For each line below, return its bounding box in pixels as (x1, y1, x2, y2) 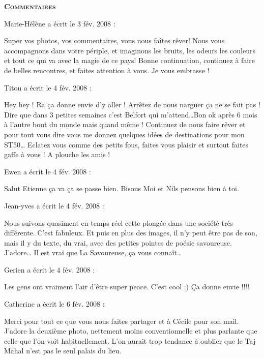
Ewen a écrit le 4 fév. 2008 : (4, 166, 91, 176)
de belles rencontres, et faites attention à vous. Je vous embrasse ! (4, 65, 210, 75)
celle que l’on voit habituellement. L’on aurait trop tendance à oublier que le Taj (4, 335, 256, 346)
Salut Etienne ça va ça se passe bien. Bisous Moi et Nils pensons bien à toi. (4, 183, 239, 194)
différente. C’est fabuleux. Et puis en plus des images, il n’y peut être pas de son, (4, 227, 257, 238)
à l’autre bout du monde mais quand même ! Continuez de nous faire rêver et (4, 119, 246, 130)
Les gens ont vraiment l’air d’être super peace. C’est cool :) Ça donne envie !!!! (4, 281, 250, 292)
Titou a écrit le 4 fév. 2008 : (4, 82, 92, 93)
